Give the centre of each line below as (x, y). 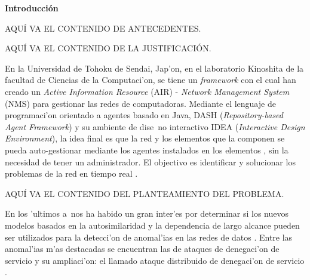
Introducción (32, 8)
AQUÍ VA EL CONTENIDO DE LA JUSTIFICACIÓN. (108, 48)
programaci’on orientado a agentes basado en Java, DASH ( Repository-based (144, 115)
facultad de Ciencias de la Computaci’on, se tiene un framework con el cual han (151, 80)
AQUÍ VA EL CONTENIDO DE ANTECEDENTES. (103, 28)
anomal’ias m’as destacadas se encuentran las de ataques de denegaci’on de (142, 249)
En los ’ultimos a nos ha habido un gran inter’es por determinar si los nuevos (147, 213)
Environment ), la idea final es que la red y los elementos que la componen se (145, 138)
